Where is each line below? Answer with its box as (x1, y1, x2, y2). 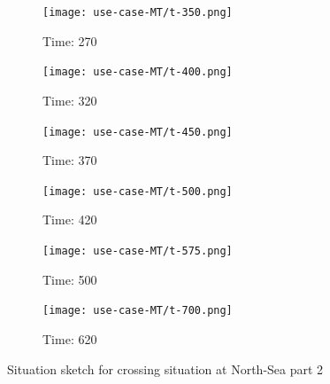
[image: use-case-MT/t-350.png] (42, 6, 233, 19)
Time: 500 (42, 270, 97, 288)
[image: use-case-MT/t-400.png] (42, 66, 233, 79)
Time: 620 (42, 329, 97, 348)
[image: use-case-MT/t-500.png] (42, 184, 233, 198)
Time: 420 (42, 210, 97, 229)
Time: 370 (42, 151, 97, 169)
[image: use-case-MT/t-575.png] (42, 245, 233, 257)
